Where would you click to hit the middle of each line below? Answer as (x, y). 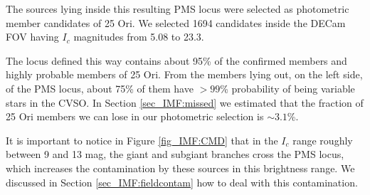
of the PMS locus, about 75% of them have (100, 88)
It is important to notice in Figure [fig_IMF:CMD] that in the (142, 140)
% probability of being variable (287, 88)
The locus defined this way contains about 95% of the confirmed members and (176, 60)
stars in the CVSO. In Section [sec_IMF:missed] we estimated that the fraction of (185, 102)
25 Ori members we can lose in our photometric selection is (135, 116)
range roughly (323, 140)
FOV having (32, 37)
